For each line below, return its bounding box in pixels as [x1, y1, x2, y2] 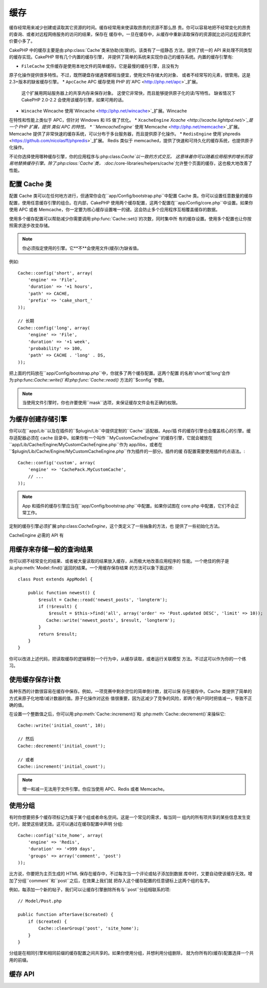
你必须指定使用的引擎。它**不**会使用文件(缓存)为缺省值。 [22, 245, 142, 251]
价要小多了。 [9, 38, 35, 44]
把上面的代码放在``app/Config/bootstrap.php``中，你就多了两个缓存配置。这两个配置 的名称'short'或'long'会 [9, 370, 226, 376]
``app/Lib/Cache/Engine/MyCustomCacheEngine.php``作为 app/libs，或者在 [9, 441, 163, 447]
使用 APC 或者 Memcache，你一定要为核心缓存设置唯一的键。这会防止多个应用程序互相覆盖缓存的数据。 [9, 206, 220, 213]
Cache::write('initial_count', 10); [18, 722, 106, 728]
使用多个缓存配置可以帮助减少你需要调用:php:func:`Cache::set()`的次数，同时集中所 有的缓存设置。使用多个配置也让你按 [9, 216, 252, 222]
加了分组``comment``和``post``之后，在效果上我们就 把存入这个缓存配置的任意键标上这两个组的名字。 [9, 878, 213, 884]
